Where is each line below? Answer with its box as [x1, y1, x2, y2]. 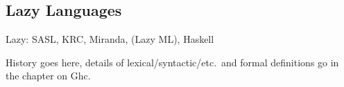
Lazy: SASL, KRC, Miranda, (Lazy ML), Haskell [6, 32, 214, 46]
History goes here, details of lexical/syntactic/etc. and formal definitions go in [6, 55, 339, 69]
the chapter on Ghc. [6, 68, 91, 83]
